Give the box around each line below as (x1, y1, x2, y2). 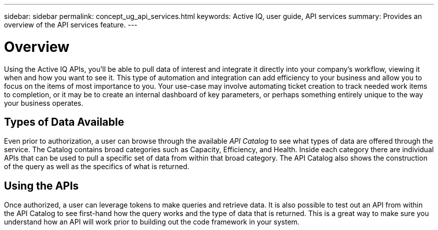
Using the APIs (4, 179, 79, 192)
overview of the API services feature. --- (4, 20, 137, 29)
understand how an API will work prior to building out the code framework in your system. (4, 218, 299, 227)
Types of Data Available (4, 115, 124, 128)
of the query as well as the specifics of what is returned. (4, 162, 189, 171)
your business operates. (4, 98, 83, 107)
